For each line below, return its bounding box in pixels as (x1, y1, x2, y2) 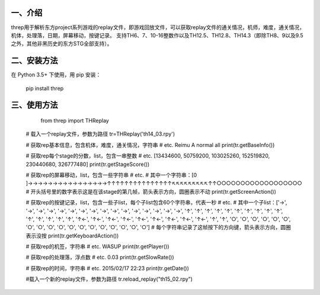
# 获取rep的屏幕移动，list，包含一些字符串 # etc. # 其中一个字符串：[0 (25, 171, 197, 178)
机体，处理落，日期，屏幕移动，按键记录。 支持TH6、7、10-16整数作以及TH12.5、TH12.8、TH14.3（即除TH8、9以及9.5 (11, 31, 303, 39)
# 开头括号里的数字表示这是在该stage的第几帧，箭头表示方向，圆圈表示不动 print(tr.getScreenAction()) (25, 188, 277, 195)
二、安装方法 (11, 56, 58, 66)
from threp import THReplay (40, 117, 109, 124)
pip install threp (25, 85, 64, 92)
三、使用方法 (11, 100, 58, 110)
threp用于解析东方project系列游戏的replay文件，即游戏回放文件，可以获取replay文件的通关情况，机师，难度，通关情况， (11, 24, 305, 31)
